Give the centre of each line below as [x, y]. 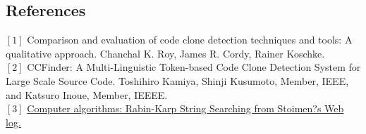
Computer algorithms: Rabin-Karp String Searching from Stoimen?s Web [185, 108]
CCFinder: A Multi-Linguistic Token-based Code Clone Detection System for [194, 67]
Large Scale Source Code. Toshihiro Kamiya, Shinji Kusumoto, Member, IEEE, [177, 80]
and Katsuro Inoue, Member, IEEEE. [87, 94]
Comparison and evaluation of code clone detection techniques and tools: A [190, 40]
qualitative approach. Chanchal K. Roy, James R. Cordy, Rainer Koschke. [165, 53]
